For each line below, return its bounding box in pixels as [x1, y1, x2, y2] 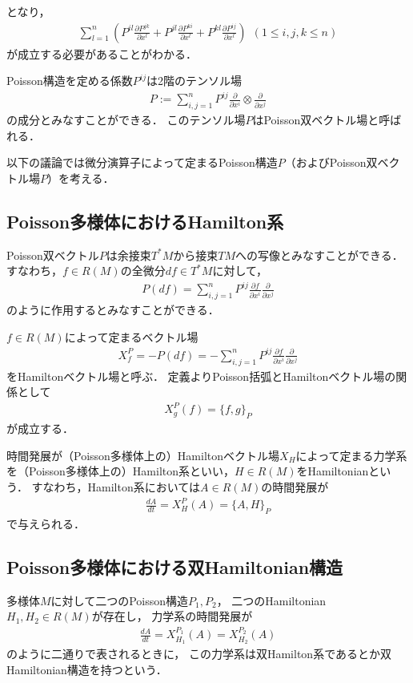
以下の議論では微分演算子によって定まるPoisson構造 [6, 154, 278, 171]
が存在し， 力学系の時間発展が [91, 608, 253, 624]
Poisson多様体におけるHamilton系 [6, 208, 284, 233]
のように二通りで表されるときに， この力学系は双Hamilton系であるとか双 [6, 645, 391, 662]
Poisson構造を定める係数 [6, 72, 133, 89]
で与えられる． [6, 515, 85, 531]
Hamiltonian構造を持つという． [6, 661, 167, 677]
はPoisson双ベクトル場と [252, 111, 379, 128]
